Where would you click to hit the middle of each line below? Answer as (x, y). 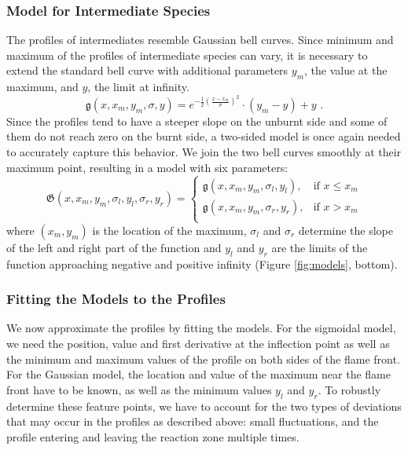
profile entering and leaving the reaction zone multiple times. (153, 436)
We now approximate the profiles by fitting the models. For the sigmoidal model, (201, 328)
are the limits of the (320, 247)
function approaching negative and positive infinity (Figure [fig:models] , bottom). (202, 263)
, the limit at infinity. (138, 87)
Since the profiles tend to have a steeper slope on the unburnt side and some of (197, 121)
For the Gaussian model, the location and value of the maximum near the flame (198, 374)
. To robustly (349, 389)
